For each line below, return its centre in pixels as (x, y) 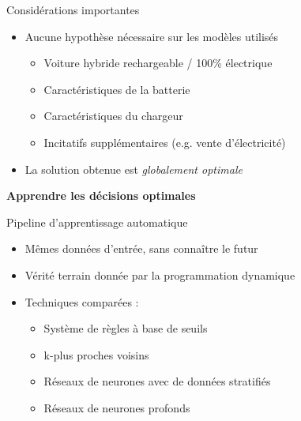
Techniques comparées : (82, 301)
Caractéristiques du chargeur (113, 116)
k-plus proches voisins (96, 354)
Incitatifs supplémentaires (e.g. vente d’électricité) (165, 142)
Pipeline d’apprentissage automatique (97, 222)
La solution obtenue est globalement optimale (134, 169)
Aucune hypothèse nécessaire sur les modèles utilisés (152, 36)
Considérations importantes (73, 9)
